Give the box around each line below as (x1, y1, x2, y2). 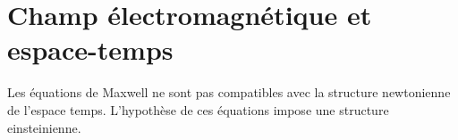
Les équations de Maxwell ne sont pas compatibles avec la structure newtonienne (7, 83, 451, 102)
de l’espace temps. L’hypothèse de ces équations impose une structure (7, 100, 389, 119)
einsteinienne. (7, 118, 81, 136)
